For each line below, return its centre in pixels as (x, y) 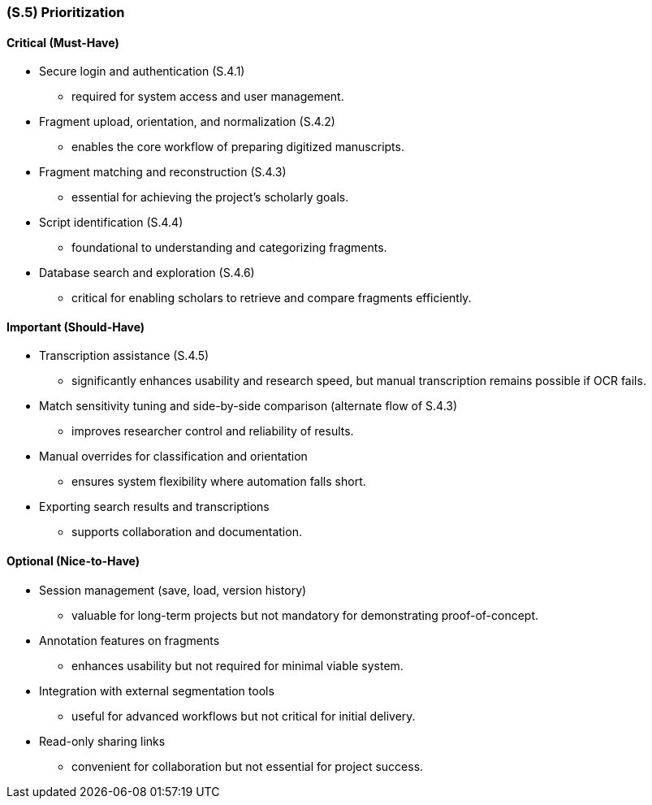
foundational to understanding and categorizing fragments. (229, 248)
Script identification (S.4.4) (111, 223)
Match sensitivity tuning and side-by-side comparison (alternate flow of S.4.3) (248, 406)
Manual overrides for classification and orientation (173, 457)
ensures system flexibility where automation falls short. (219, 482)
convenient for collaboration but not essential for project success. (248, 766)
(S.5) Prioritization (66, 12)
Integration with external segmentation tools (157, 690)
